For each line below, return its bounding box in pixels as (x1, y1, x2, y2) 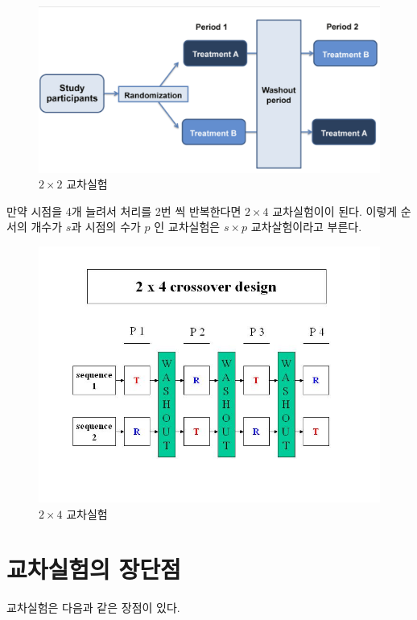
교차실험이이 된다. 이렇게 (272, 202, 398, 219)
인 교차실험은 (154, 218, 221, 235)
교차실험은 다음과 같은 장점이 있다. (6, 599, 180, 616)
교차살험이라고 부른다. (250, 218, 362, 235)
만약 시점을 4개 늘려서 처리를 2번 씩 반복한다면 (6, 202, 242, 219)
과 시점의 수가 (71, 218, 141, 235)
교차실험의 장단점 (6, 552, 181, 585)
